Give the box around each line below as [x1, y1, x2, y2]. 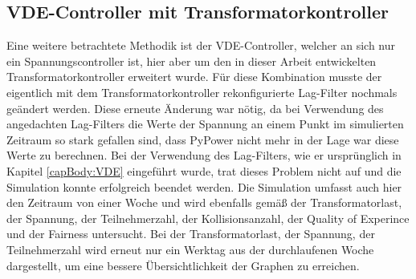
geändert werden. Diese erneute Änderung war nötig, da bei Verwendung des [6, 99, 384, 116]
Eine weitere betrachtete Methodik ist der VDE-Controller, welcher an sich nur [6, 37, 395, 54]
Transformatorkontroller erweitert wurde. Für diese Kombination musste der [6, 68, 382, 85]
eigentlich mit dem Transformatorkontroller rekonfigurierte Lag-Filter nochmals [6, 83, 398, 100]
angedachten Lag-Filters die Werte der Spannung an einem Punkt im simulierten [6, 115, 404, 132]
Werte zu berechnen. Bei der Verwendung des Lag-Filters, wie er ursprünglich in [6, 147, 402, 164]
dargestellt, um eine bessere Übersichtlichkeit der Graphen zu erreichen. [6, 257, 360, 273]
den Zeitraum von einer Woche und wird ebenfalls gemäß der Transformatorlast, [6, 194, 402, 211]
